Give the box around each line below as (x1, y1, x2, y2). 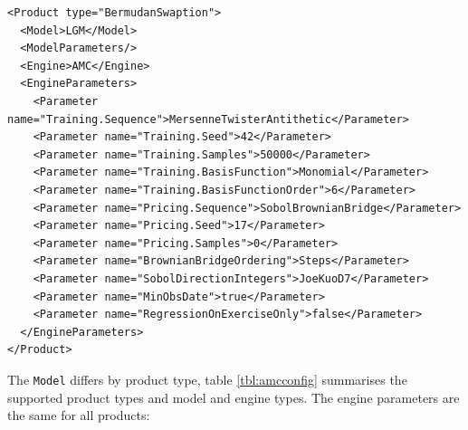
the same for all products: (7, 406, 150, 425)
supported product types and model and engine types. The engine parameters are (7, 387, 460, 406)
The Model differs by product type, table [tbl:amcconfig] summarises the (7, 369, 407, 388)
